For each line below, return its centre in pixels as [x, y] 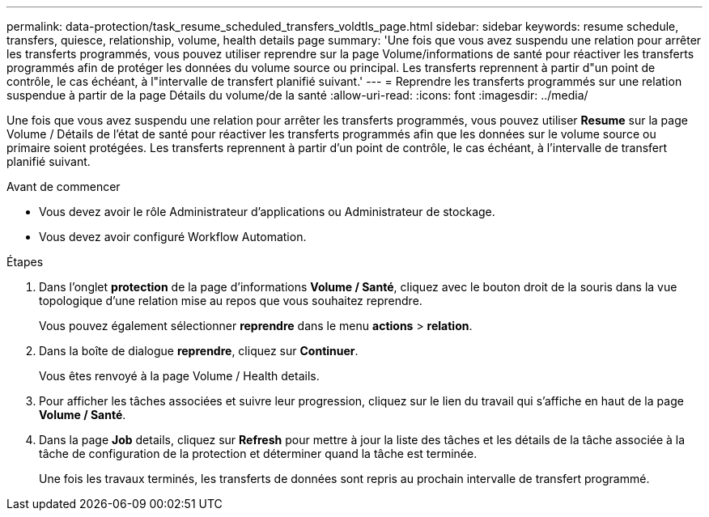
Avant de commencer [64, 186]
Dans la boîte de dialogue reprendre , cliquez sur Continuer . [199, 351]
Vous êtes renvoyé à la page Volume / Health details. [179, 376]
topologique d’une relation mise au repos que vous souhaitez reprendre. [231, 301]
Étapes [25, 262]
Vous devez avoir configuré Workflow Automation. [173, 237]
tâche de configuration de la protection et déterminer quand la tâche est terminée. [258, 453]
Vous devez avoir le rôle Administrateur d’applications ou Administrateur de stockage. [267, 212]
